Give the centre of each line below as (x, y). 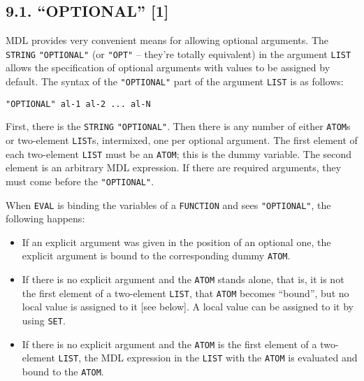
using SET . (44, 320)
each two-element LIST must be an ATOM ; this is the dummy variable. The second (179, 153)
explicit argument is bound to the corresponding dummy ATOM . (156, 256)
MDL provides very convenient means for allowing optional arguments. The (167, 40)
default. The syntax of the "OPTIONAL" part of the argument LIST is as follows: (175, 81)
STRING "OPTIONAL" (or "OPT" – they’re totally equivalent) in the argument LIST (179, 53)
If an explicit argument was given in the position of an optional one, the (176, 242)
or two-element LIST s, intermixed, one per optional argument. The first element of (182, 140)
